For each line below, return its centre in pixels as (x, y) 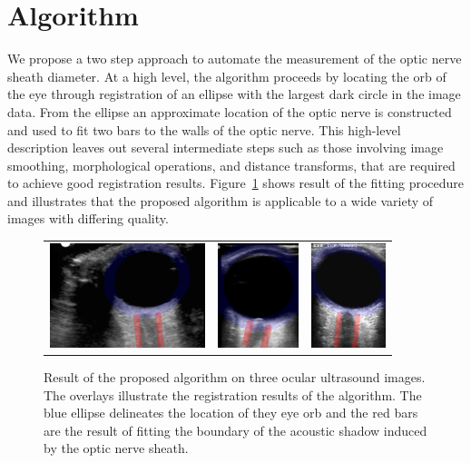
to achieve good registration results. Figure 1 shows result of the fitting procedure (235, 183)
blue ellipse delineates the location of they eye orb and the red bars (231, 413)
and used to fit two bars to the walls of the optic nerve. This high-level (204, 129)
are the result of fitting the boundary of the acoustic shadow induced (235, 430)
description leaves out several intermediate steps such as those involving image (226, 148)
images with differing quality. (88, 218)
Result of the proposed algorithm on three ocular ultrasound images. (235, 377)
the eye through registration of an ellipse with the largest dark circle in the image (234, 94)
